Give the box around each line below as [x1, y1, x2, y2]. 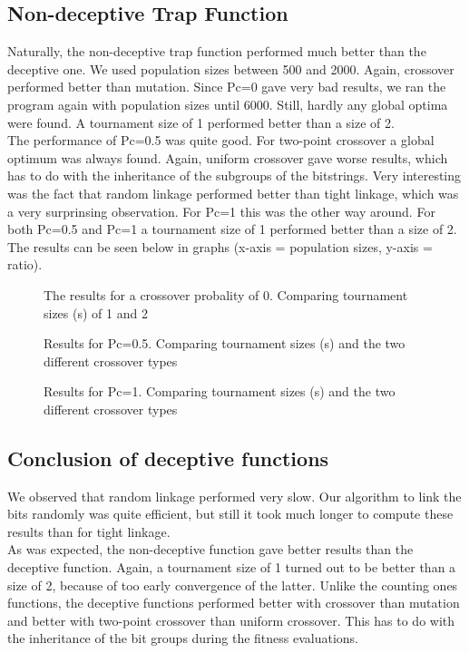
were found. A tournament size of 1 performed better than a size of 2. [7, 112, 395, 132]
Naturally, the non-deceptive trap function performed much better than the [7, 42, 426, 61]
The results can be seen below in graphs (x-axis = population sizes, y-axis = [7, 237, 433, 256]
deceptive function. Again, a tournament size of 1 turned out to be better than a [7, 558, 456, 577]
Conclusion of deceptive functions [7, 443, 329, 472]
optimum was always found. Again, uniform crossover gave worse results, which [7, 148, 448, 167]
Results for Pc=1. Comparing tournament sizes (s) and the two [44, 382, 396, 401]
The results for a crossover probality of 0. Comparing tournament [44, 285, 408, 304]
